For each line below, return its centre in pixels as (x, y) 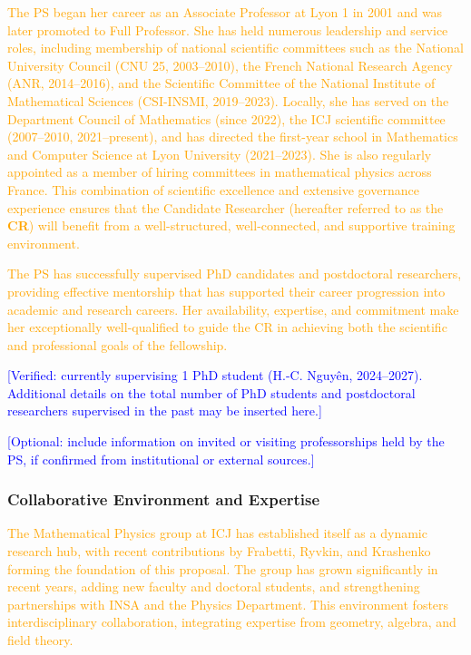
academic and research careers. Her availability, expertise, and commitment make (233, 309)
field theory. (40, 640)
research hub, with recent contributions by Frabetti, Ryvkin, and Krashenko (219, 551)
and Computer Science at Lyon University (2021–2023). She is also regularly (220, 154)
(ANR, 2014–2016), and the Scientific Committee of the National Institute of (221, 83)
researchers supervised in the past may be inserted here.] (165, 411)
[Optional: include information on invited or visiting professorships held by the (226, 441)
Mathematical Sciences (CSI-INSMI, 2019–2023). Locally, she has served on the (228, 100)
